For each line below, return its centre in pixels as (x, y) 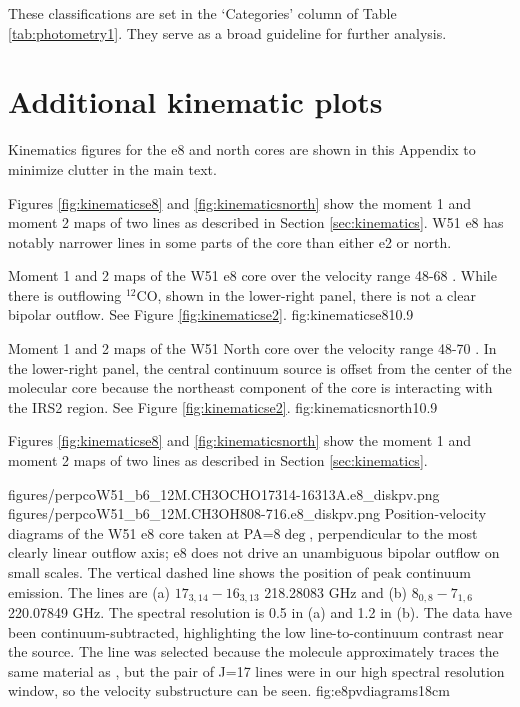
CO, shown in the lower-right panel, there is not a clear (306, 294)
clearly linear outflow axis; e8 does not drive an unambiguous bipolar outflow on (254, 552)
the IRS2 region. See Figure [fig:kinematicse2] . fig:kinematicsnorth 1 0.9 (223, 406)
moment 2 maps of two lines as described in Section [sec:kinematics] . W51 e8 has (256, 222)
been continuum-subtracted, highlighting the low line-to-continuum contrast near (256, 631)
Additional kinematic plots (195, 101)
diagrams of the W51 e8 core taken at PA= (141, 532)
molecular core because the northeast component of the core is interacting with (250, 387)
